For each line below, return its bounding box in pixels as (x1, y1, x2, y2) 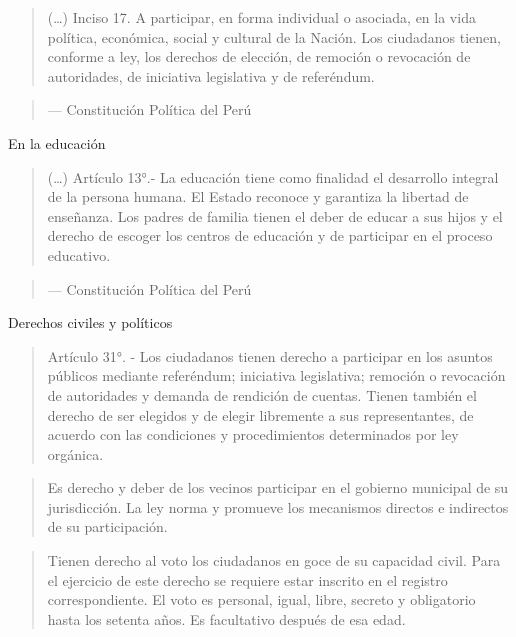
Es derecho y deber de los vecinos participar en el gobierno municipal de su (47, 477, 509, 498)
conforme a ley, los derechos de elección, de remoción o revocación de (47, 46, 471, 67)
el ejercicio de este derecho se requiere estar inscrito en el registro (47, 569, 448, 590)
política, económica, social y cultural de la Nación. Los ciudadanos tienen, (47, 26, 501, 47)
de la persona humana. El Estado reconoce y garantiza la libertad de (47, 186, 469, 207)
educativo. (47, 244, 111, 265)
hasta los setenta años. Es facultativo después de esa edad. (47, 608, 406, 629)
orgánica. (47, 443, 104, 464)
